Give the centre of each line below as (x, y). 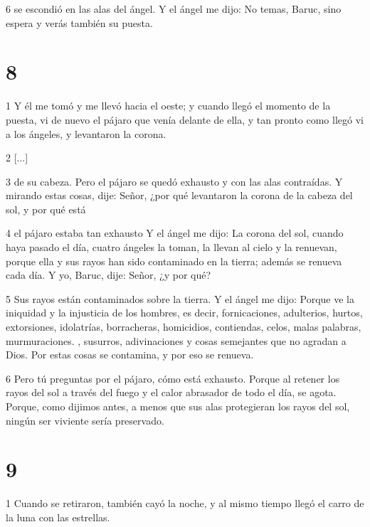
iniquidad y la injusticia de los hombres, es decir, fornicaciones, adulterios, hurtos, (184, 313)
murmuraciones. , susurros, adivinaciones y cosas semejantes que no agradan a (176, 340)
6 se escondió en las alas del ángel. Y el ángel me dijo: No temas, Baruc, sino (174, 9)
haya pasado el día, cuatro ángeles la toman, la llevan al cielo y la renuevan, (171, 247)
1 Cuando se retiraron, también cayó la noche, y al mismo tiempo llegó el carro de (185, 503)
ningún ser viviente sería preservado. (85, 420)
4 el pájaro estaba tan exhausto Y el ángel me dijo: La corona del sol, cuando (175, 233)
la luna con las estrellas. (58, 517)
